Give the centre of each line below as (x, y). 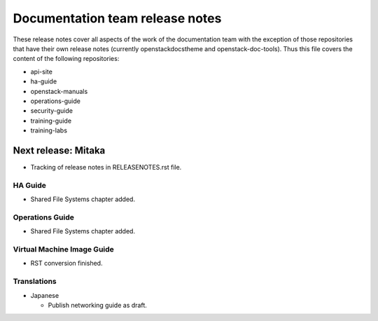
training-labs (49, 130)
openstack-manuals (59, 91)
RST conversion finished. (66, 264)
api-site (41, 71)
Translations (35, 282)
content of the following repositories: (66, 59)
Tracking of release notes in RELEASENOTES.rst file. (106, 167)
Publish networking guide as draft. (97, 305)
